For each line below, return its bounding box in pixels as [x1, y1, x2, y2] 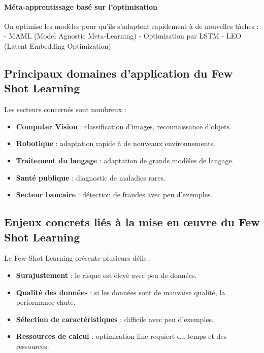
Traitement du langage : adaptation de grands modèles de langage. [16, 155, 234, 165]
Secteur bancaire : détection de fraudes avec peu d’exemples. [16, 189, 213, 200]
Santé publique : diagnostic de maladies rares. [16, 172, 166, 183]
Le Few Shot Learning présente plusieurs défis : [4, 253, 151, 263]
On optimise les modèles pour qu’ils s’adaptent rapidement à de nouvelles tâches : [4, 20, 259, 31]
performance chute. [16, 297, 76, 307]
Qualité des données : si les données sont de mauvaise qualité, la [16, 287, 225, 297]
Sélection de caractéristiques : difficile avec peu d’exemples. [16, 313, 214, 324]
